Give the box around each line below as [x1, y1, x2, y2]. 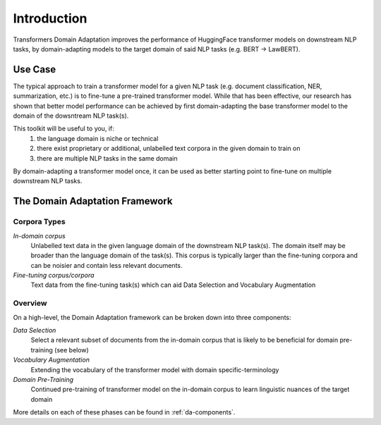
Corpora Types [13, 217, 66, 227]
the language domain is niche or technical [37, 134, 159, 142]
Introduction [13, 11, 87, 26]
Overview [13, 298, 47, 308]
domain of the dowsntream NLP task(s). [13, 111, 129, 120]
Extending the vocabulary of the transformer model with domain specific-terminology [30, 365, 279, 374]
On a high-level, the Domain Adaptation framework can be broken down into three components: [13, 313, 291, 321]
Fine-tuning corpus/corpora [13, 271, 95, 280]
